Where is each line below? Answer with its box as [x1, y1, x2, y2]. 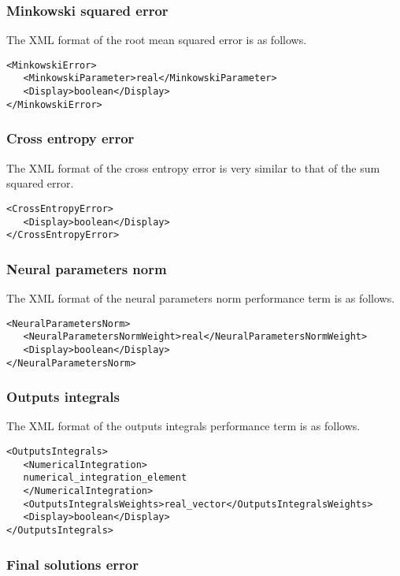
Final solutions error [6, 554, 139, 574]
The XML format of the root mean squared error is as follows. [6, 32, 307, 48]
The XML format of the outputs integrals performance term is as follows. [6, 418, 361, 434]
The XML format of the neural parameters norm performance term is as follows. [6, 290, 395, 307]
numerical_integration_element [23, 472, 187, 484]
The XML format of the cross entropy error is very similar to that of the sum [6, 159, 380, 176]
